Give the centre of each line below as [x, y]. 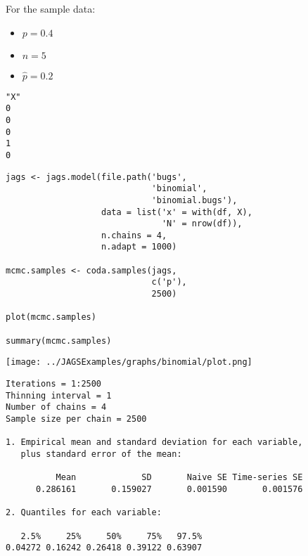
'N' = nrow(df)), [202, 224]
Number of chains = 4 [56, 407]
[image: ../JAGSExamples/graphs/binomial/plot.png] [129, 362]
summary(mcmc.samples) [59, 341]
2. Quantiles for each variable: [84, 513]
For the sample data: [51, 8]
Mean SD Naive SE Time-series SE [179, 478]
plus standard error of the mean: [101, 454]
